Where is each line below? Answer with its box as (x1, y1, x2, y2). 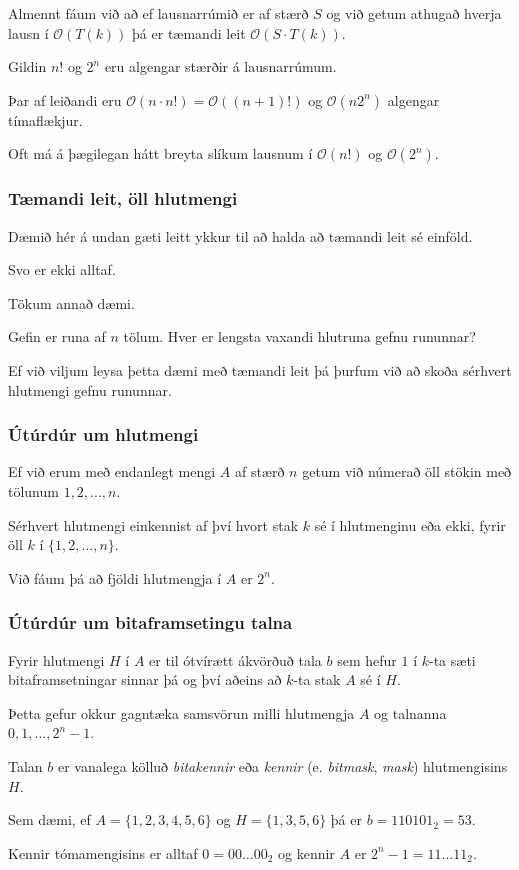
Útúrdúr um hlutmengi (8, 422, 199, 447)
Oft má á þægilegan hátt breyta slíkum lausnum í (8, 143, 313, 164)
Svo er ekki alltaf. (8, 259, 116, 280)
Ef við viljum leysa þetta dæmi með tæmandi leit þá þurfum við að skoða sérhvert (8, 359, 512, 380)
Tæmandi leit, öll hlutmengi (8, 186, 238, 211)
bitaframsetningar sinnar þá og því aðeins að (8, 669, 282, 690)
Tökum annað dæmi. (8, 292, 135, 313)
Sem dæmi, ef (8, 809, 91, 830)
